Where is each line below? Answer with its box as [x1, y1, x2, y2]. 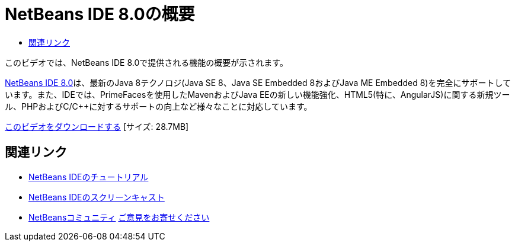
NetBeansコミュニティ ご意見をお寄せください [28, 212, 210, 222]
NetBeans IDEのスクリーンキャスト [28, 191, 165, 202]
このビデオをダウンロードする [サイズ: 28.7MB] [5, 121, 189, 132]
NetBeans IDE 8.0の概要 [5, 4, 195, 24]
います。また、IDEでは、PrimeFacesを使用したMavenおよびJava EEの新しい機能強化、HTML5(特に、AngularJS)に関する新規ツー [5, 89, 510, 100]
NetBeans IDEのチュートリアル [28, 171, 149, 182]
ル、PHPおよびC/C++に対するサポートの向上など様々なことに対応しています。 [5, 101, 312, 111]
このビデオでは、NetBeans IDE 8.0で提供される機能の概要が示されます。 [5, 57, 288, 68]
